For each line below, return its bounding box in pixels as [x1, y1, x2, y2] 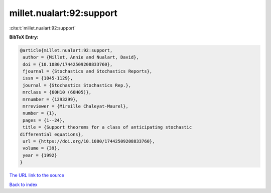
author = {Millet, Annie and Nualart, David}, [23, 54, 139, 60]
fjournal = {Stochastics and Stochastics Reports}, [23, 68, 153, 74]
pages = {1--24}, [23, 117, 65, 123]
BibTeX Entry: [9, 34, 39, 40]
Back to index [9, 181, 38, 187]
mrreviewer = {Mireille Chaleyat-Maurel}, [23, 103, 129, 109]
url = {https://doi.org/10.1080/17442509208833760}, [23, 138, 155, 144]
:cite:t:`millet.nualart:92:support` [9, 25, 76, 31]
